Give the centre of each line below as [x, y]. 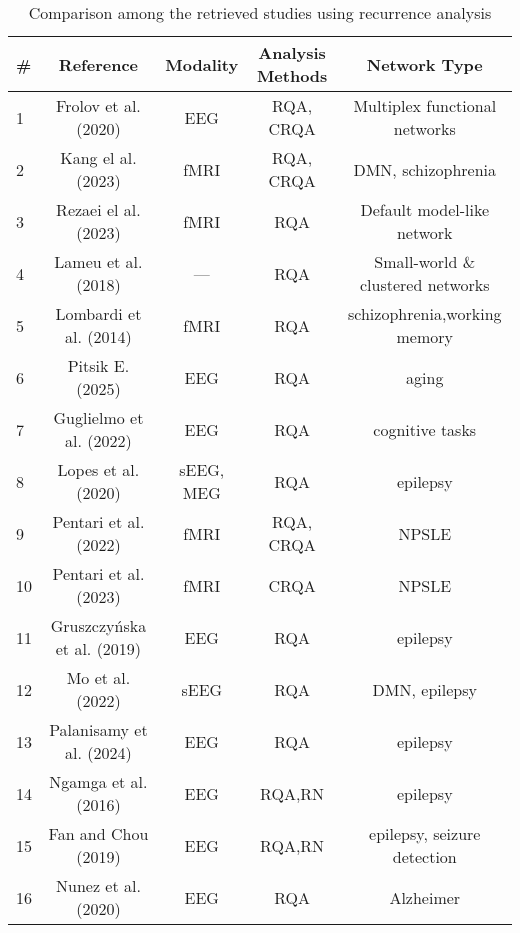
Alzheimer [425, 897]
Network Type [424, 64]
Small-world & [425, 261]
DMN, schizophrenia [425, 169]
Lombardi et [98, 313]
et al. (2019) [98, 648]
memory [425, 336]
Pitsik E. [98, 365]
